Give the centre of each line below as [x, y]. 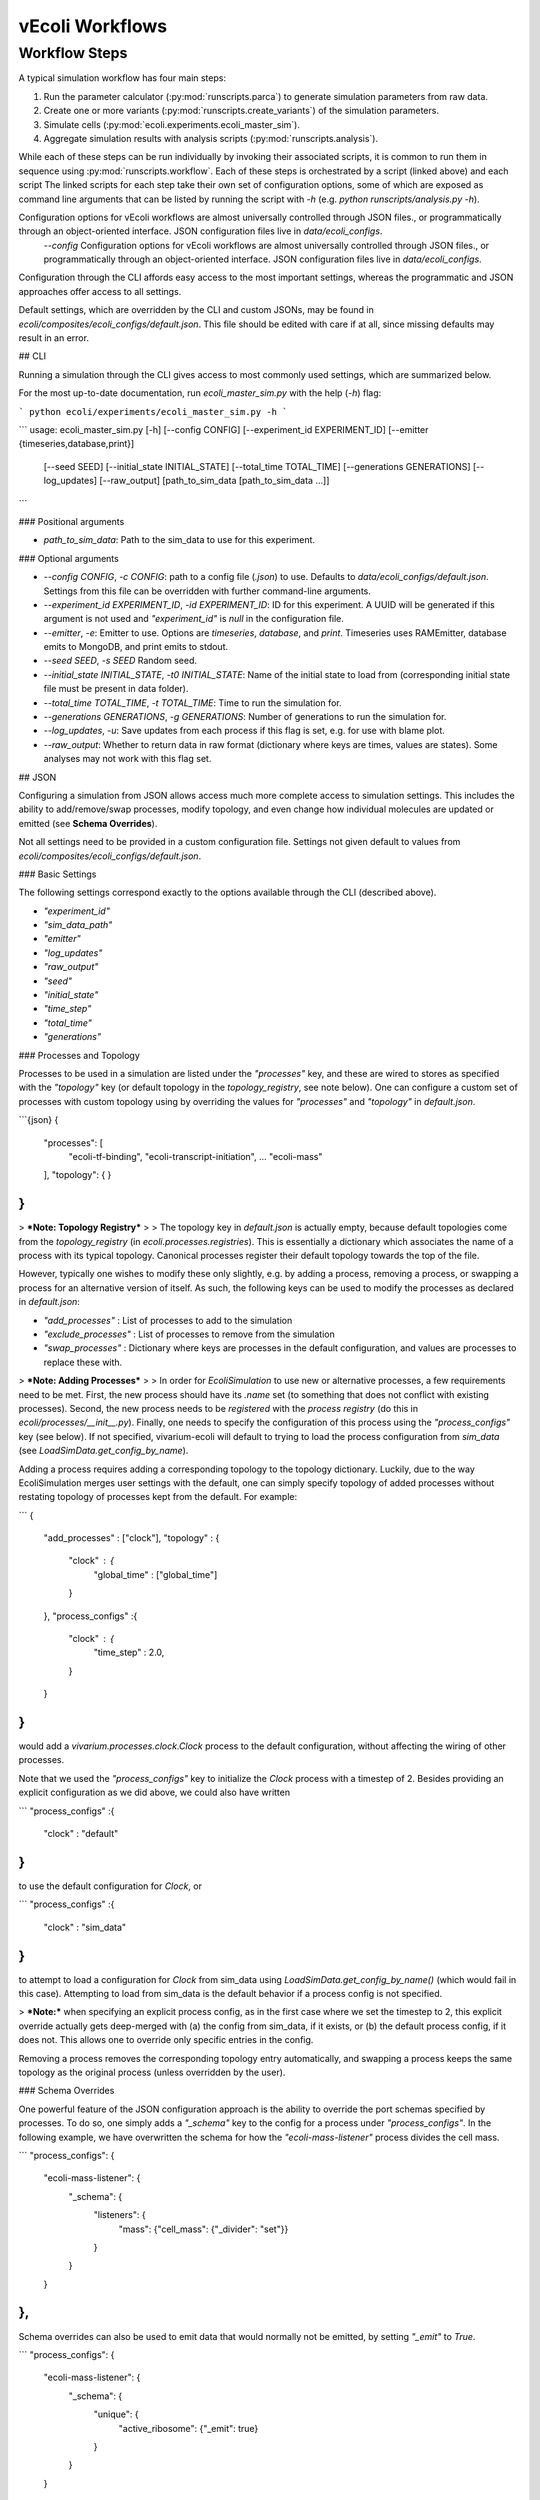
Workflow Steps [73, 53]
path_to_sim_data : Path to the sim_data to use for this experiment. [179, 540]
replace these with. [83, 1362]
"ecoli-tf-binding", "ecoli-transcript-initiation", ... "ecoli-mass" [195, 1156]
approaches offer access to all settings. [100, 291]
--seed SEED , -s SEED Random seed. [120, 661]
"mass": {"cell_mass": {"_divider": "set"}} [203, 2229]
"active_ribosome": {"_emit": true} [188, 2428]
